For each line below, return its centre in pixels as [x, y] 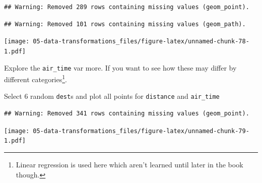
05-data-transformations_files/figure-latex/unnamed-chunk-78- [141, 42]
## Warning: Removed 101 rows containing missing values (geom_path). [125, 24]
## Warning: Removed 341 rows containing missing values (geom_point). [127, 114]
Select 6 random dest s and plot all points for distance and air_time [112, 96]
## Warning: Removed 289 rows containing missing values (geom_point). [127, 7]
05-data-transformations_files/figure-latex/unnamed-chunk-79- [141, 131]
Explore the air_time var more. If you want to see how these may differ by [120, 67]
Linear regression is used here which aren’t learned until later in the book [129, 164]
